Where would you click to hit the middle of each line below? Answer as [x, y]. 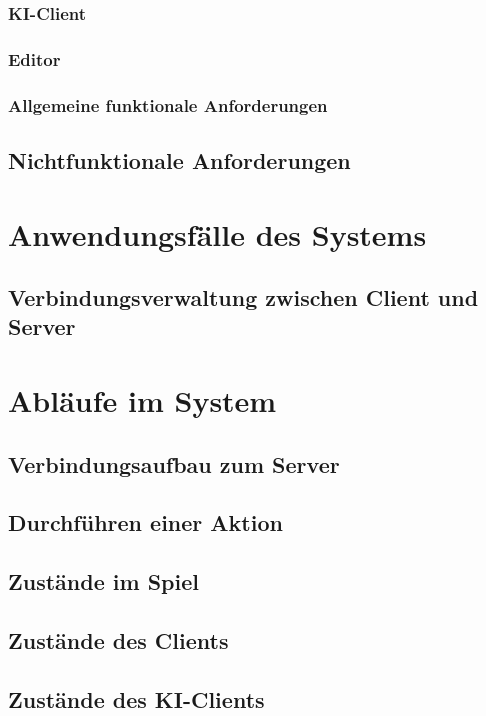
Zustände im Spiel [103, 581]
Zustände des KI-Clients [136, 698]
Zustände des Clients [118, 639]
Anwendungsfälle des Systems [217, 233]
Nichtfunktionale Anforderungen [179, 159]
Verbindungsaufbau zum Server [174, 463]
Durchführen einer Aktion [145, 522]
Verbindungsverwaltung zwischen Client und [243, 297]
